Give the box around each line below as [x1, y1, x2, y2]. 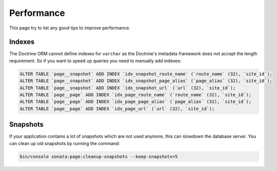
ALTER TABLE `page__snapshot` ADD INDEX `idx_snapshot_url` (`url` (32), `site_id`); [19, 85, 236, 90]
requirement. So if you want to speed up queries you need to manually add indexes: [9, 58, 182, 64]
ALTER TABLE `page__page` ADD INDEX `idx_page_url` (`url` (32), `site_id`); [19, 106, 215, 111]
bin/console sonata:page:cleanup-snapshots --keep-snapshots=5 [19, 154, 178, 159]
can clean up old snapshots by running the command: [9, 140, 120, 146]
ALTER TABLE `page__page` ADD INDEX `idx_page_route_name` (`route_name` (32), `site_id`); [19, 92, 252, 97]
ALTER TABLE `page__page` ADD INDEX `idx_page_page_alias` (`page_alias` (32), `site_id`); [19, 99, 252, 104]
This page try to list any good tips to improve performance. [9, 25, 131, 31]
